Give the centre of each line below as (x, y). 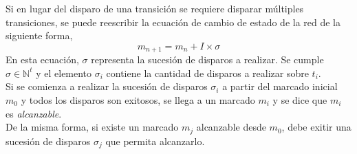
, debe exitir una (316, 127)
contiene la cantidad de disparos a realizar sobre (207, 73)
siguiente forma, (39, 35)
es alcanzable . (34, 113)
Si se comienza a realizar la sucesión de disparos (107, 86)
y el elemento (64, 73)
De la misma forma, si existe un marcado (92, 127)
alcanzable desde (231, 127)
